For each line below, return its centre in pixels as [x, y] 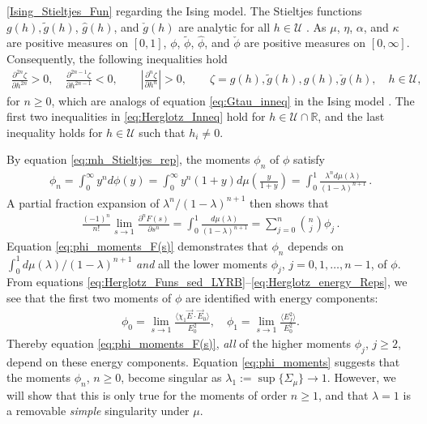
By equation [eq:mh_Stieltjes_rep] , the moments [128, 159]
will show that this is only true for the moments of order [147, 394]
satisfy [309, 159]
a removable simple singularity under [98, 411]
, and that [343, 394]
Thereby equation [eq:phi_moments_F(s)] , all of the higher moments [179, 343]
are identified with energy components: [282, 298]
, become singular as [171, 377]
